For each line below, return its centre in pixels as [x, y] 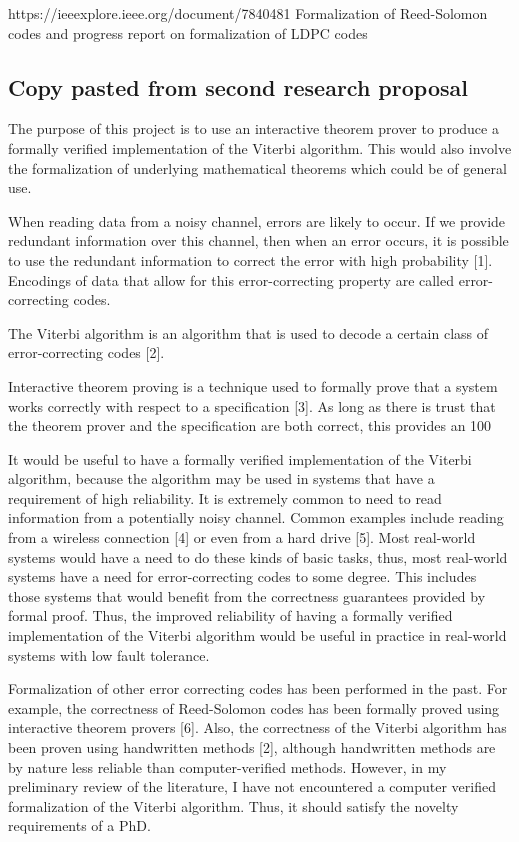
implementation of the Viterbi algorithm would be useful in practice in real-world [257, 635]
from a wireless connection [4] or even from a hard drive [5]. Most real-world [242, 537]
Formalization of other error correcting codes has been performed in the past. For [258, 688]
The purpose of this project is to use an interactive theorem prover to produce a [253, 128]
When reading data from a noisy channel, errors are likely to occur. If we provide [257, 220]
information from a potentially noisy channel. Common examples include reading [256, 517]
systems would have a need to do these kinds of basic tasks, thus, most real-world [258, 556]
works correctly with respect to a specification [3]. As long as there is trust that [252, 405]
